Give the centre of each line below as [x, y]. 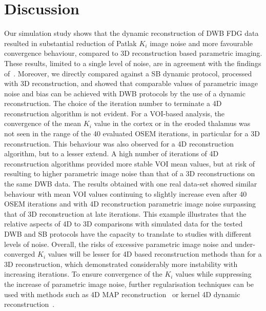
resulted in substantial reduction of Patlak [70, 43]
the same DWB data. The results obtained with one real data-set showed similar [131, 184]
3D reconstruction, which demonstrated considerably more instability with [121, 264]
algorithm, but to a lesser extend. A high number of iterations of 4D [111, 153]
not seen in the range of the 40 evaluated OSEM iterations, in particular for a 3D [132, 133]
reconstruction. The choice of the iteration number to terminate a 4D [113, 103]
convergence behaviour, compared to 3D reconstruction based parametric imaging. [133, 53]
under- [245, 244]
